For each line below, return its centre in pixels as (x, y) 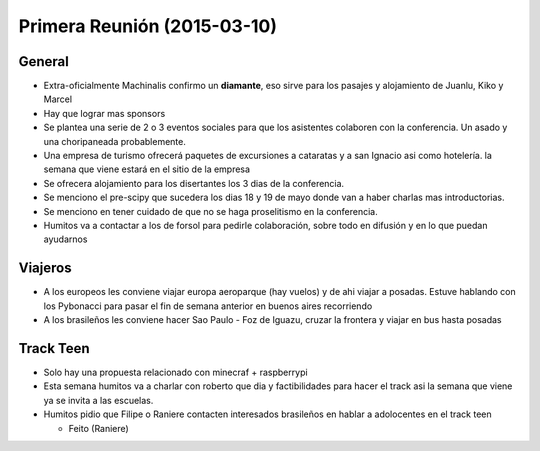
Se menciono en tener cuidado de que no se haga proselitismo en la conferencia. (211, 211)
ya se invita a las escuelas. (98, 400)
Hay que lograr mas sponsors (104, 113)
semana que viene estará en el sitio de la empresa (146, 169)
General (44, 61)
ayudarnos (65, 239)
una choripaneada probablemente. (115, 141)
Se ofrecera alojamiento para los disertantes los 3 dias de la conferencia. (194, 183)
